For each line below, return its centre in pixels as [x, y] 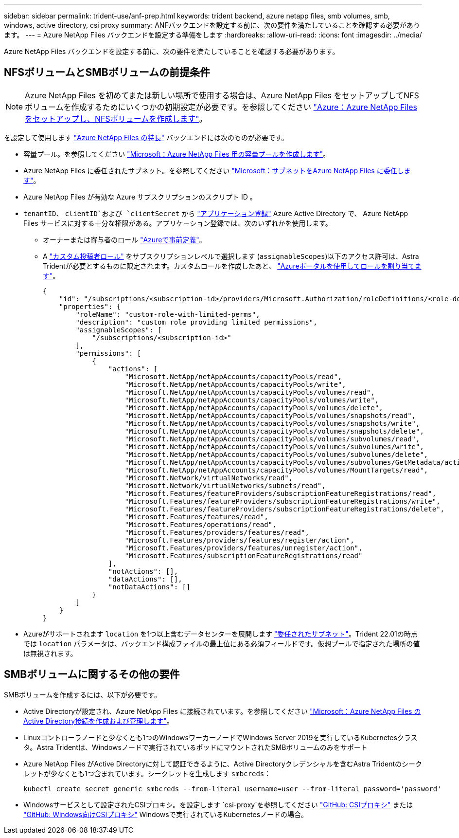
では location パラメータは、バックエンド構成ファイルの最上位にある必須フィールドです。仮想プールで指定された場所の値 [222, 643]
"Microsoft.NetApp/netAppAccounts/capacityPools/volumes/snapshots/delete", [274, 431]
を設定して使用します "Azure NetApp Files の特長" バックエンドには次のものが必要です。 [146, 137]
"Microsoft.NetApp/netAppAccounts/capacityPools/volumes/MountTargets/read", [276, 470]
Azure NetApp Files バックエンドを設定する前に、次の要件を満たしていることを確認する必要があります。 [172, 51]
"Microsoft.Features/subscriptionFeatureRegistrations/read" [244, 556]
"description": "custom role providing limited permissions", [196, 322]
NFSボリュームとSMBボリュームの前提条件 [107, 73]
